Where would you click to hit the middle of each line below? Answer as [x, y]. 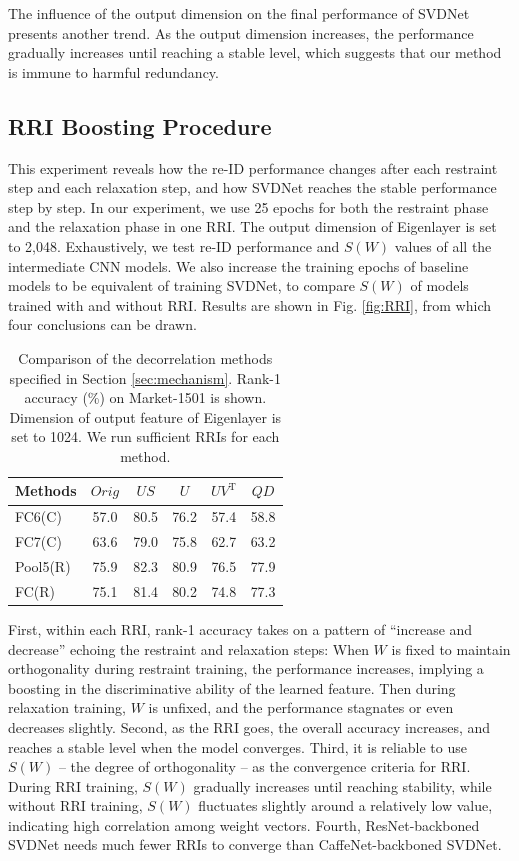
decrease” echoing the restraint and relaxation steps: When [188, 648]
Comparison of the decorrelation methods [145, 357]
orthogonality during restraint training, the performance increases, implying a [246, 668]
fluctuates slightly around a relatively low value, [345, 805]
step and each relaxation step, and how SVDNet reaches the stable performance [252, 187]
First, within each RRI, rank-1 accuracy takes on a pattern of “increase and [240, 628]
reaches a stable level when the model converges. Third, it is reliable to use [237, 746]
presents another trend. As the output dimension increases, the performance [241, 32]
